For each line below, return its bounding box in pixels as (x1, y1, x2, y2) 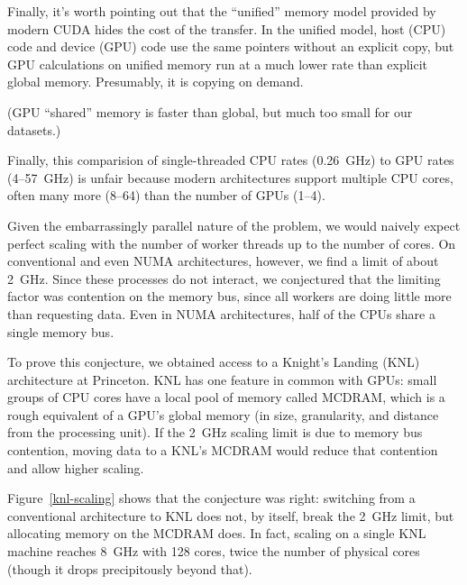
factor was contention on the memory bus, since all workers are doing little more (7, 287, 452, 306)
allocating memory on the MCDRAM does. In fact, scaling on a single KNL (7, 524, 426, 543)
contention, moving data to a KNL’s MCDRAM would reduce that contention (7, 441, 438, 460)
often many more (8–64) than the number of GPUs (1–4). (7, 186, 325, 205)
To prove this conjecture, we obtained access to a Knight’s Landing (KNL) (7, 352, 420, 371)
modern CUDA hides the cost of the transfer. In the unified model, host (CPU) (7, 19, 446, 38)
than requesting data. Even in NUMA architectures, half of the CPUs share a (7, 304, 435, 323)
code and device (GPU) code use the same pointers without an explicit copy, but (7, 37, 454, 56)
